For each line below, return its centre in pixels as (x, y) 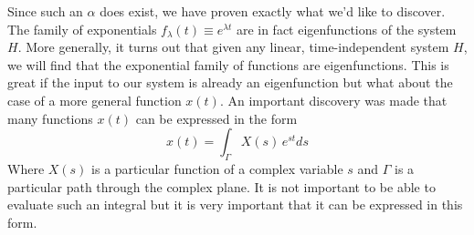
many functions (50, 118)
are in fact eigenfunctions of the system (346, 29)
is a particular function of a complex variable (217, 168)
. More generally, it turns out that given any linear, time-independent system (233, 47)
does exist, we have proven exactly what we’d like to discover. (273, 11)
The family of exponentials (82, 29)
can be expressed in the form (216, 118)
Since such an (45, 11)
